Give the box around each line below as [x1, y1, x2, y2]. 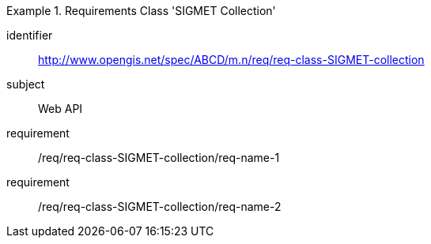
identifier [6, 28, 53, 42]
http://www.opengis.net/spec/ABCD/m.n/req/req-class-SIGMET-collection [38, 53, 425, 66]
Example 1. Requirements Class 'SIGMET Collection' [6, 4, 276, 17]
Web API [38, 102, 83, 115]
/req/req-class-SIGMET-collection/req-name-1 [38, 151, 280, 164]
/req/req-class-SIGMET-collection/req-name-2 [38, 200, 282, 213]
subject [6, 77, 45, 91]
